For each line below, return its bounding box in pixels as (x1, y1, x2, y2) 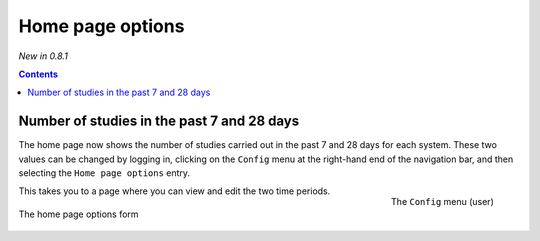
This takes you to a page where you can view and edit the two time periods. (18, 185, 331, 197)
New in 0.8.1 (18, 50, 69, 62)
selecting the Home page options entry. (18, 167, 190, 179)
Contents (18, 68, 59, 80)
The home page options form (18, 208, 139, 220)
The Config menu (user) (390, 196, 494, 208)
